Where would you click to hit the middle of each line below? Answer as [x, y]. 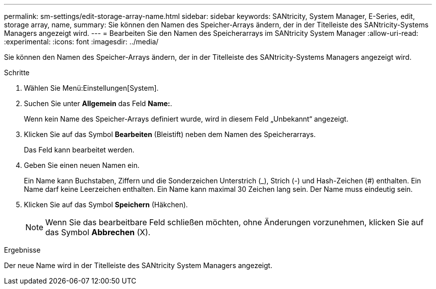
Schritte [17, 72]
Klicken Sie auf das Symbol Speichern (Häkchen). [106, 205]
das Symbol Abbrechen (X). [98, 232]
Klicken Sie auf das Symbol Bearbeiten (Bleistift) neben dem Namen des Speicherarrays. [170, 134]
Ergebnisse [22, 250]
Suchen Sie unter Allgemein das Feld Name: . [98, 103]
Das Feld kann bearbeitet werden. [79, 150]
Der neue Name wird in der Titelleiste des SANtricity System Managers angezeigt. [138, 265]
